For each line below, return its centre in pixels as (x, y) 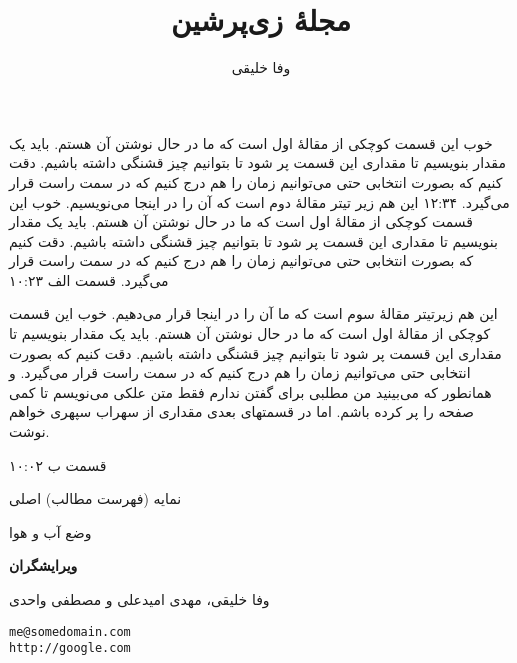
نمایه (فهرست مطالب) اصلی (95, 498)
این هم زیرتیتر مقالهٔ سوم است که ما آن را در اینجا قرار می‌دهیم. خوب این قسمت (253, 313)
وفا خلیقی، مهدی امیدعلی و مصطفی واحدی (139, 599)
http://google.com (70, 648)
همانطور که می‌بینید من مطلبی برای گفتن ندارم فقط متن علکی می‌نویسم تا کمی (250, 391)
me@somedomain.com (70, 631)
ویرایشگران (43, 565)
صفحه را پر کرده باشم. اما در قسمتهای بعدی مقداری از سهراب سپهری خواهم (241, 411)
